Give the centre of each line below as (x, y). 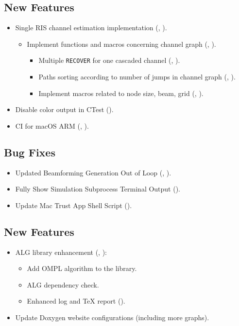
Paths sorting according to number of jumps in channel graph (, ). (137, 77)
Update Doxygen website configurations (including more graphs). (112, 317)
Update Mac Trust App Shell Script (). (74, 205)
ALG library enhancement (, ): (61, 252)
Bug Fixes (30, 152)
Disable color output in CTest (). (64, 109)
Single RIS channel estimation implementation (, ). (91, 28)
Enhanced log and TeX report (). (76, 301)
